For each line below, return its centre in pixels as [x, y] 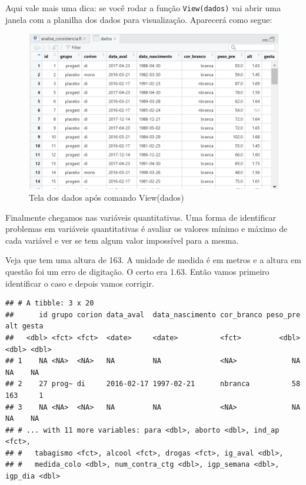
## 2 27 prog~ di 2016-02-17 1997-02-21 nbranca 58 [153, 384]
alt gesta [24, 326]
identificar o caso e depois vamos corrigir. [80, 283]
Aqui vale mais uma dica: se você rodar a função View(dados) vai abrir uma [143, 8]
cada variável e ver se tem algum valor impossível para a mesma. [122, 240]
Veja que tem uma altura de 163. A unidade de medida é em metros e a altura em [153, 260]
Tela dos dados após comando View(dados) [107, 197]
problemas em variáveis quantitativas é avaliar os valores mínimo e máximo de [147, 229]
